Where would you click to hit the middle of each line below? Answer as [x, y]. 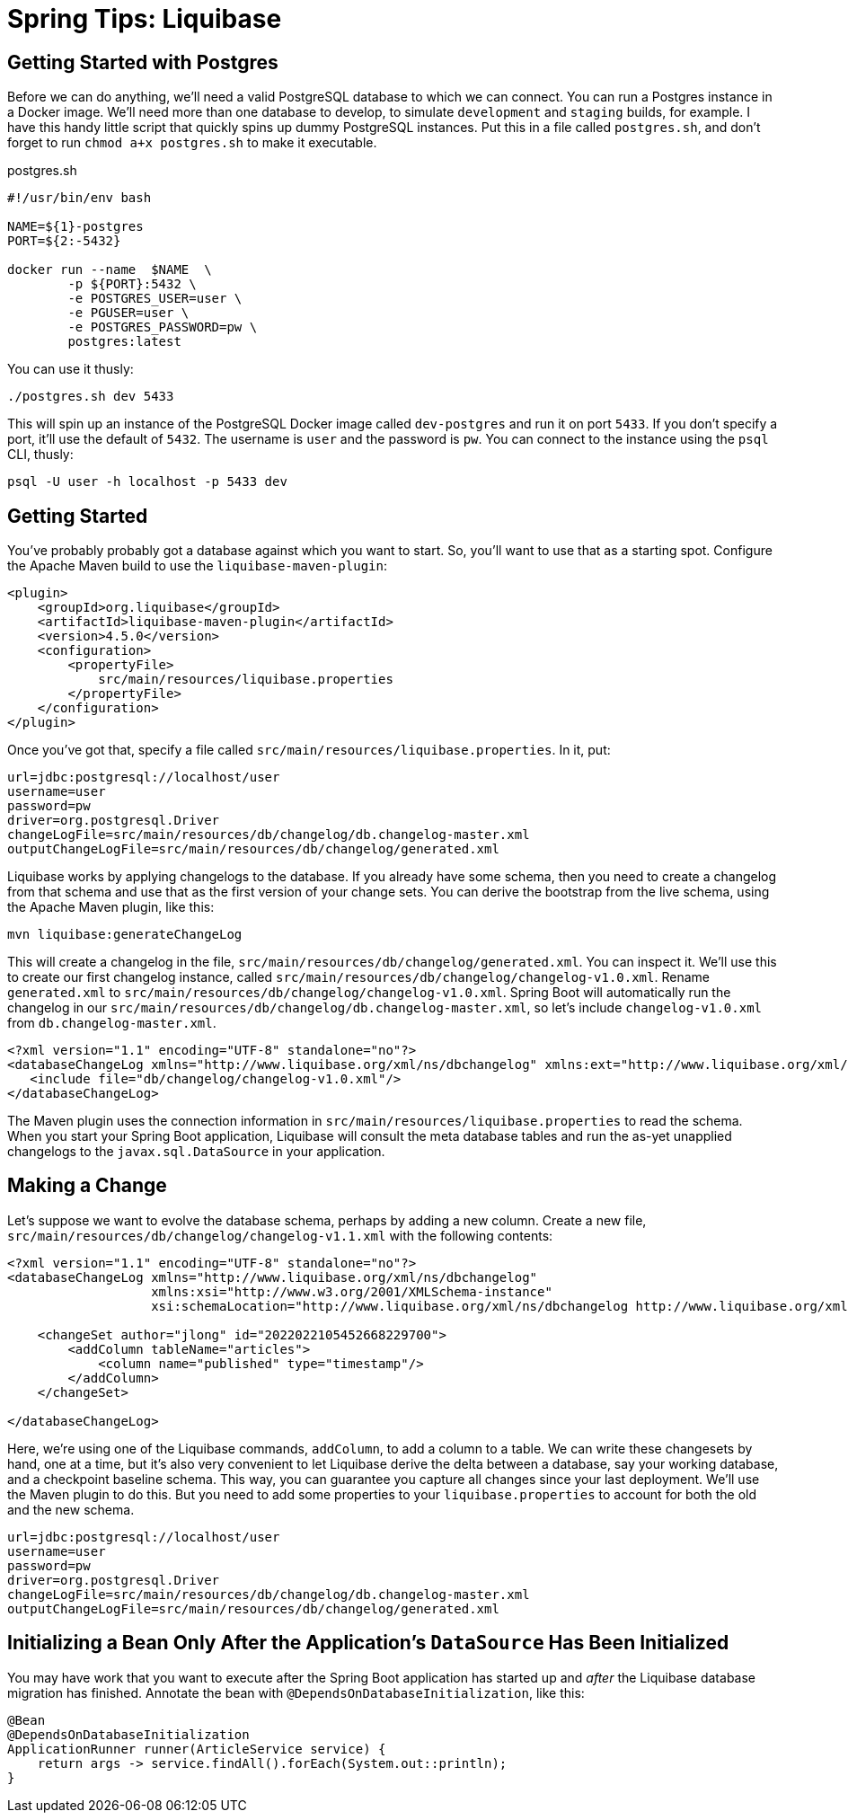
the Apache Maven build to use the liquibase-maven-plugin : [197, 566]
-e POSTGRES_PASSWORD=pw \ [163, 327]
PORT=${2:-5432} [64, 241]
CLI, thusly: [40, 455]
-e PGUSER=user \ [128, 313]
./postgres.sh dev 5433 [91, 397]
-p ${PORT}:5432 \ [132, 284]
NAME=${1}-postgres [75, 227]
